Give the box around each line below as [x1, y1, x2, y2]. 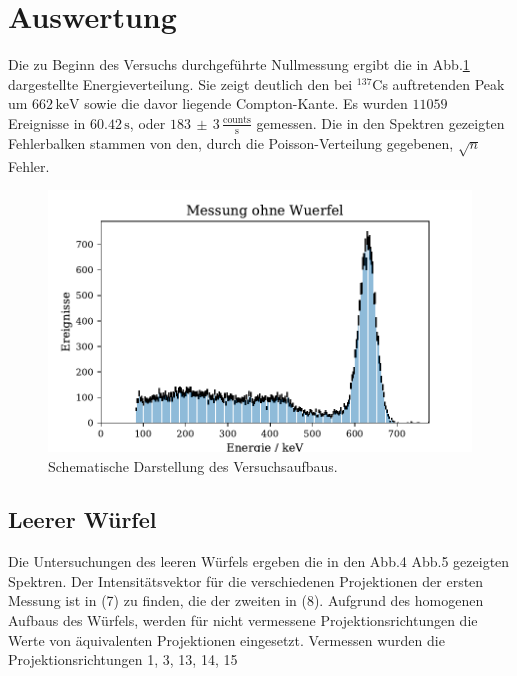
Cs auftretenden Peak [372, 73, 505, 94]
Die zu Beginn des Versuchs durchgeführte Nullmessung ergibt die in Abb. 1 [8, 54, 470, 75]
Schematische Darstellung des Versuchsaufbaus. [48, 455, 338, 476]
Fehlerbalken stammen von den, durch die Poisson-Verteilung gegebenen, [8, 132, 454, 153]
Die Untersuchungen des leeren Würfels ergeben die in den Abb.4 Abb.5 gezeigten [8, 551, 510, 572]
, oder [129, 112, 166, 133]
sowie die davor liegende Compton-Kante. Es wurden [84, 93, 408, 114]
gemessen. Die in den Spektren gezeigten [256, 112, 505, 133]
